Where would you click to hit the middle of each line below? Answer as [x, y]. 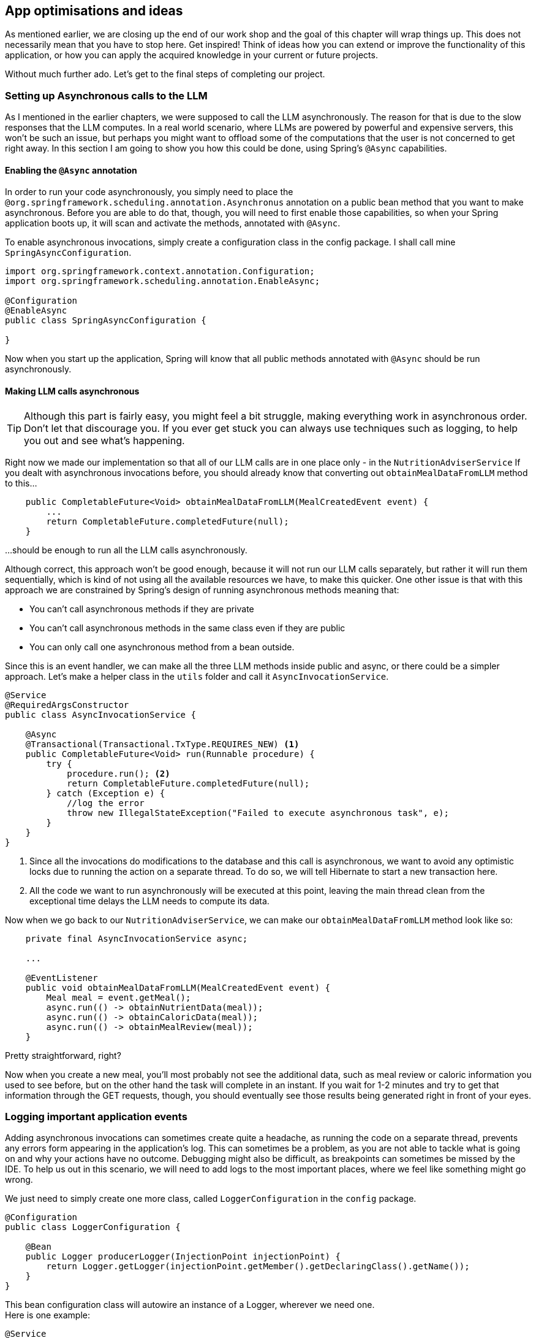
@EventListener [62, 978]
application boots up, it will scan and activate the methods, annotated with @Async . [173, 223]
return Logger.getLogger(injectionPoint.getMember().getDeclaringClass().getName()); [258, 1267]
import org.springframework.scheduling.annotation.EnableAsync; [163, 281]
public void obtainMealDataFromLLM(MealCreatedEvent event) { [178, 987]
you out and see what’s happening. [104, 440]
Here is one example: [47, 1315]
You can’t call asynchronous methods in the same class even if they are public [187, 628]
